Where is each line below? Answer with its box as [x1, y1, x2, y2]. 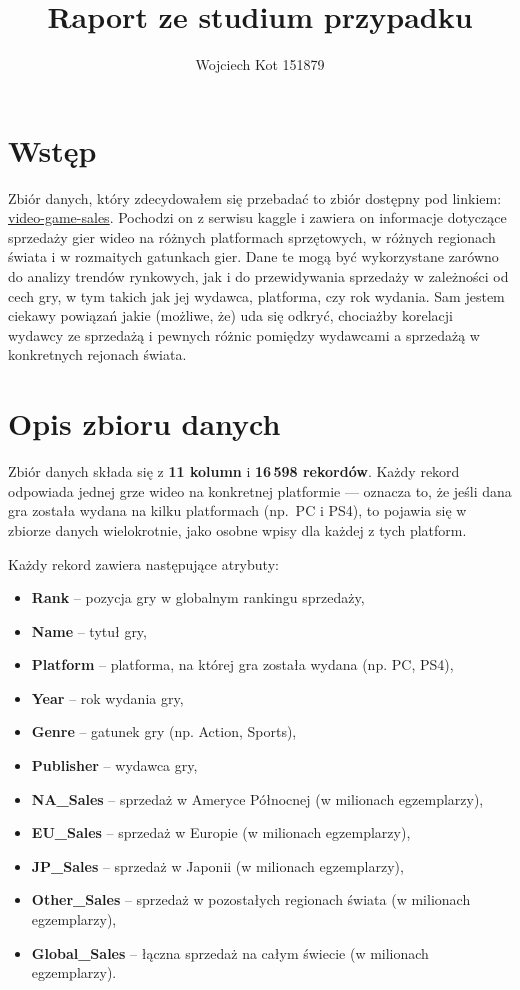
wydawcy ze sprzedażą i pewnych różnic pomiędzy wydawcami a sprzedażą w [8, 324, 480, 345]
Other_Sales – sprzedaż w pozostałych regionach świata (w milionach [31, 889, 471, 910]
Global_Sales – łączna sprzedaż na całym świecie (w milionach [31, 942, 429, 963]
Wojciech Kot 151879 [195, 54, 325, 75]
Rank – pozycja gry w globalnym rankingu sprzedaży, [31, 587, 365, 608]
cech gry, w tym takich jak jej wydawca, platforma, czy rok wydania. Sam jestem [8, 285, 505, 306]
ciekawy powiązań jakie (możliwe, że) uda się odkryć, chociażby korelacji [8, 305, 454, 326]
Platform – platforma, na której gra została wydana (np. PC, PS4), [31, 654, 454, 675]
